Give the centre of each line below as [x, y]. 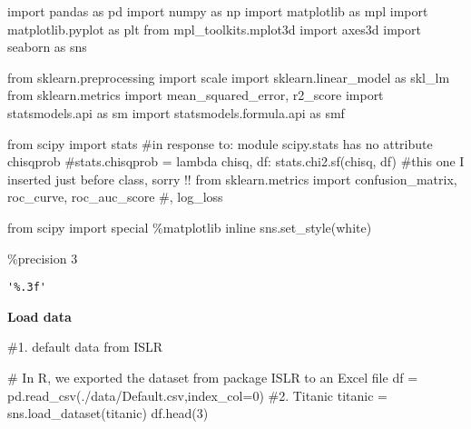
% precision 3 [43, 258]
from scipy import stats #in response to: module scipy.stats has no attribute [220, 143]
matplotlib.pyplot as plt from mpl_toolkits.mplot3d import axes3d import [214, 29]
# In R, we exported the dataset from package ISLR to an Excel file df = [213, 377]
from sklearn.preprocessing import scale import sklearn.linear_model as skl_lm [229, 77]
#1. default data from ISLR [85, 347]
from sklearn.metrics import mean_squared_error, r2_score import [196, 95]
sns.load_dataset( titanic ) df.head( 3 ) [108, 413]
